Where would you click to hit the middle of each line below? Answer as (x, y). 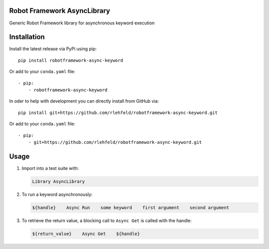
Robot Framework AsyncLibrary (60, 11)
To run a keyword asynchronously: (57, 194)
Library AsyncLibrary (59, 181)
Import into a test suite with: (50, 168)
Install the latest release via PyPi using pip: (53, 49)
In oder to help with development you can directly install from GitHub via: (84, 101)
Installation (27, 37)
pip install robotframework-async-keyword (71, 60)
